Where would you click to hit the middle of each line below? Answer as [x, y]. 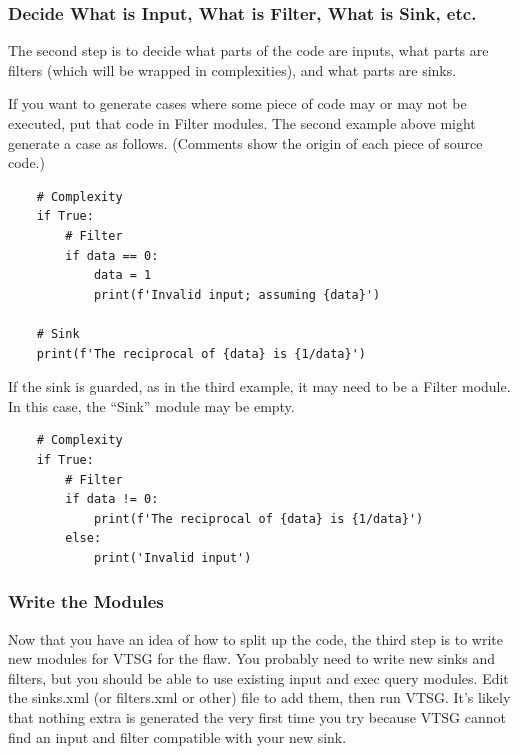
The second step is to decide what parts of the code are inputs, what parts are [248, 50]
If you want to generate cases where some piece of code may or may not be [237, 103]
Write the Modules [86, 601]
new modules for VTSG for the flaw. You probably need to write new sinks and [252, 658]
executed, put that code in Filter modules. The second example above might [242, 123]
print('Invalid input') [172, 557]
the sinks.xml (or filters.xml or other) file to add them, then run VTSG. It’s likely [259, 697]
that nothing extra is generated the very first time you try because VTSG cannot [257, 717]
